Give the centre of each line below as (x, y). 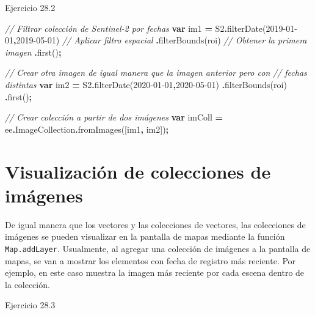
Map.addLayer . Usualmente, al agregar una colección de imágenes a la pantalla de (158, 248)
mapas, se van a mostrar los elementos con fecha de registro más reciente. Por (150, 260)
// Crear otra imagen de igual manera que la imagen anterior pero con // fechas (156, 72)
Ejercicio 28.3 (30, 305)
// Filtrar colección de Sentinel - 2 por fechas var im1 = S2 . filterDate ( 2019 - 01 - (151, 28)
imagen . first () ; (33, 52)
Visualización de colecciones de (138, 171)
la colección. (27, 284)
